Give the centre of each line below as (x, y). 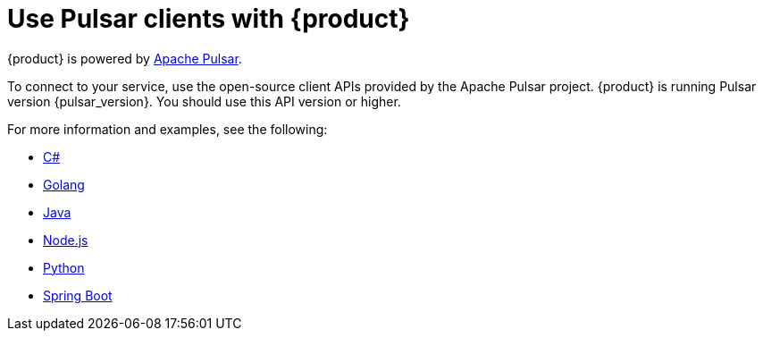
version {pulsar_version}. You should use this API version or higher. (204, 101)
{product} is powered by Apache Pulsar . (125, 58)
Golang (64, 184)
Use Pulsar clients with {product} (209, 19)
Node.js (66, 240)
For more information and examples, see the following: (168, 129)
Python (64, 267)
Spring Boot (78, 295)
